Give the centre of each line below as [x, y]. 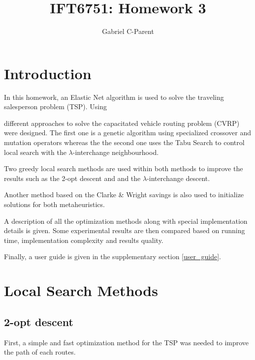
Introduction [48, 73]
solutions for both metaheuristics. [54, 204]
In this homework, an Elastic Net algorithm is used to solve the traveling [114, 97]
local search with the [35, 152]
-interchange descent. [178, 178]
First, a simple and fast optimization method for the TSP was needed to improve [127, 342]
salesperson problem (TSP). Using [56, 106]
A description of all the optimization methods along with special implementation [126, 221]
